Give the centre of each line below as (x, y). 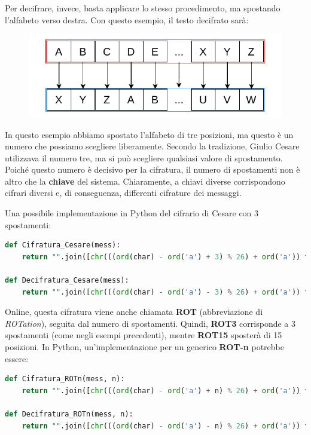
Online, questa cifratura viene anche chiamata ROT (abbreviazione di (134, 312)
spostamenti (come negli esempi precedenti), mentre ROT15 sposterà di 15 (144, 335)
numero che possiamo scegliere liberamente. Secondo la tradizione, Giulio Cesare (152, 146)
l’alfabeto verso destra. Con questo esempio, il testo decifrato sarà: (127, 19)
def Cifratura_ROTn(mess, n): (65, 379)
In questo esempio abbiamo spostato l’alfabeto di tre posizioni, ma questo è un (149, 134)
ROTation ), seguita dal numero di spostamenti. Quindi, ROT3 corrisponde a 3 (150, 323)
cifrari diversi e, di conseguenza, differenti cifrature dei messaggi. (123, 193)
